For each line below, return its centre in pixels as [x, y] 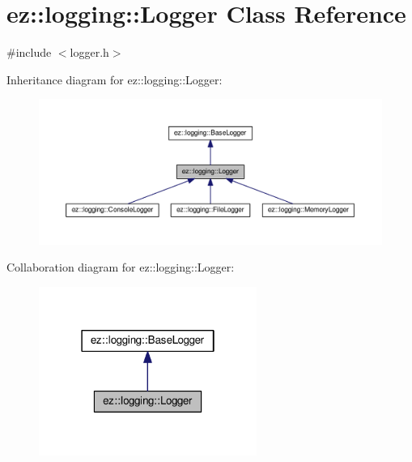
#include [29, 52]
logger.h [89, 52]
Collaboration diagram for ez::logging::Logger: [121, 267]
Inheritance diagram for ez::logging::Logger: [115, 79]
